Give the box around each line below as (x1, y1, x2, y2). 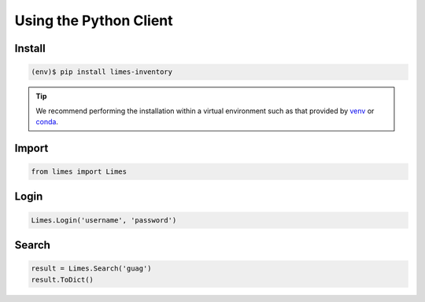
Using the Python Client (14, 12, 173, 29)
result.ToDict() (31, 275, 94, 284)
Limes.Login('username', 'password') (31, 215, 177, 224)
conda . (35, 116, 59, 126)
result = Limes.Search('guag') (31, 264, 153, 273)
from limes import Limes (31, 167, 128, 176)
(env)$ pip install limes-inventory (31, 68, 173, 76)
